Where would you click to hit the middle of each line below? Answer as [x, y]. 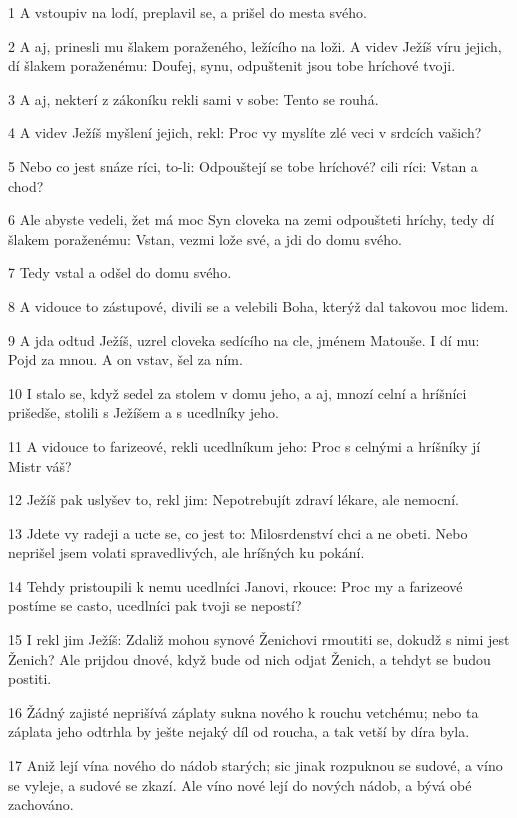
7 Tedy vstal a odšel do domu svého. [120, 272]
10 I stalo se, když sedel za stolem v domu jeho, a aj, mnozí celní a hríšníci [237, 392]
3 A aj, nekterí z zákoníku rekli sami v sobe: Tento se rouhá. [193, 98]
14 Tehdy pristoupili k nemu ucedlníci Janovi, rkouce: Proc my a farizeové [235, 585]
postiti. [30, 678]
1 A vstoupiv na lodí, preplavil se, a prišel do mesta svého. [188, 12]
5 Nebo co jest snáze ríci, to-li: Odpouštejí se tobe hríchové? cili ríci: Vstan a [243, 165]
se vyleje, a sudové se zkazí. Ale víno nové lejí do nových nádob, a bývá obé [240, 784]
